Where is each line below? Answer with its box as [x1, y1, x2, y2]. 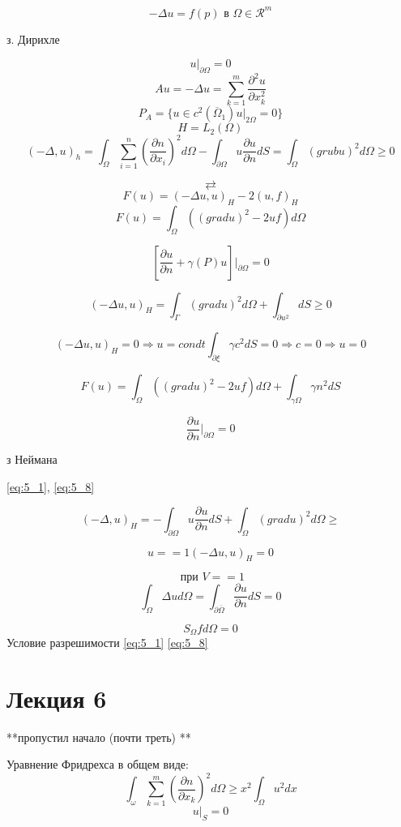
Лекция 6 [6, 681, 107, 714]
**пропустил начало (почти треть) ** [6, 728, 191, 745]
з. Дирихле [6, 30, 60, 47]
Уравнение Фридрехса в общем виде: [6, 756, 189, 773]
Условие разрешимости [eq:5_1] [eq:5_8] [6, 634, 208, 651]
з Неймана [6, 451, 58, 468]
